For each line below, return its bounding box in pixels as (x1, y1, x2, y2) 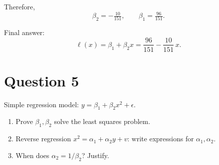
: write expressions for (127, 133, 194, 144)
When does (15, 150, 49, 160)
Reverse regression (15, 133, 71, 144)
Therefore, (4, 1, 35, 11)
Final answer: (4, 27, 44, 37)
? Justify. (82, 150, 109, 160)
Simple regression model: (4, 99, 79, 109)
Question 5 (4, 70, 79, 90)
